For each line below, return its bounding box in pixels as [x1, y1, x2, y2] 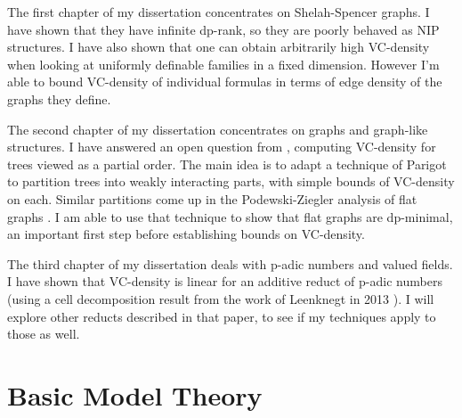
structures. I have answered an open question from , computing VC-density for [7, 137, 436, 156]
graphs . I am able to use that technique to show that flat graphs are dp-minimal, [7, 207, 453, 225]
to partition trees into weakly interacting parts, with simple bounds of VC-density [7, 172, 455, 191]
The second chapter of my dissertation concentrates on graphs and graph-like [7, 119, 428, 138]
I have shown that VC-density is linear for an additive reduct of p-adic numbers [7, 272, 442, 291]
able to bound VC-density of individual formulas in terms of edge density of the [7, 72, 442, 91]
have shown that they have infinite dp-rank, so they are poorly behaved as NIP [7, 20, 440, 38]
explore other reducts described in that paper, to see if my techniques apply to [7, 307, 436, 325]
